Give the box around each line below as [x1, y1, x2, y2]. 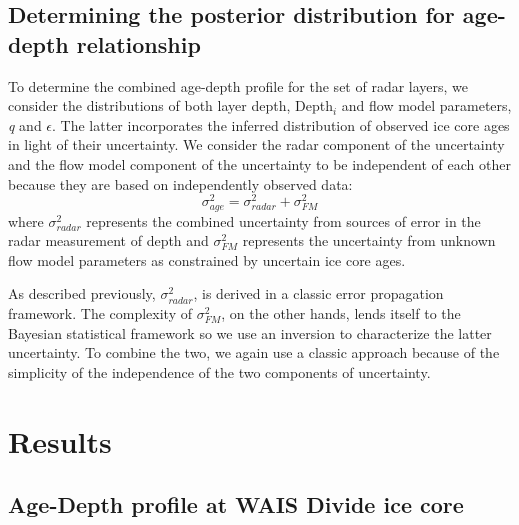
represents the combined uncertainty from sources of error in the [86, 210, 481, 231]
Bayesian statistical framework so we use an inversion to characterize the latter [8, 322, 492, 343]
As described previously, [8, 283, 156, 304]
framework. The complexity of [8, 303, 193, 324]
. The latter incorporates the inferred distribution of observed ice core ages [52, 114, 510, 135]
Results [8, 420, 112, 461]
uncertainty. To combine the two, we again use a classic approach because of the [8, 342, 500, 363]
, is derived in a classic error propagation [193, 283, 444, 304]
